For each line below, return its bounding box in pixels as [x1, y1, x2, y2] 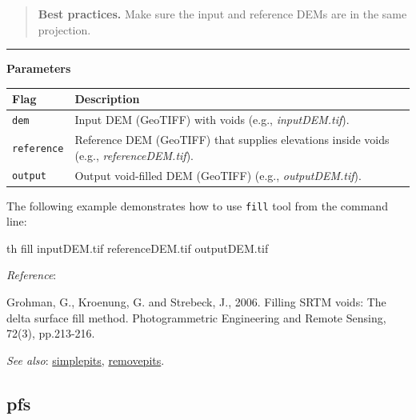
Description [74, 90, 140, 107]
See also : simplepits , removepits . [6, 351, 165, 368]
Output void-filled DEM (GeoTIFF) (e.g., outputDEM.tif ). [74, 166, 362, 183]
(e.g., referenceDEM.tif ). [74, 146, 194, 163]
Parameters [6, 60, 71, 77]
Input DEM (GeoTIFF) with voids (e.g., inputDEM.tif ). [74, 111, 350, 128]
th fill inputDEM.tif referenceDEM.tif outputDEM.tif [6, 239, 269, 256]
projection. [38, 21, 91, 38]
